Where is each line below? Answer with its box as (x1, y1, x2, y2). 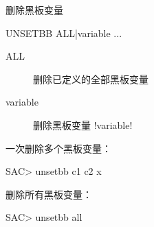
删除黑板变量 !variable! (33, 117, 133, 132)
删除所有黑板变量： (5, 187, 92, 201)
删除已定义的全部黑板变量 (33, 71, 148, 86)
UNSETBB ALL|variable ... (5, 25, 122, 40)
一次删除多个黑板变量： (5, 141, 111, 155)
